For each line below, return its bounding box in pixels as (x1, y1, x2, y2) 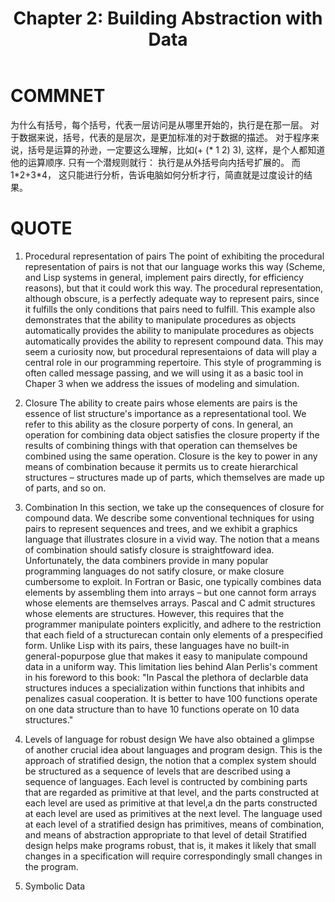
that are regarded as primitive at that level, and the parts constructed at (24, 786, 320, 798)
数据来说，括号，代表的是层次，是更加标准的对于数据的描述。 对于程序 (18, 131, 311, 143)
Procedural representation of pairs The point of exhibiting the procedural (24, 250, 325, 262)
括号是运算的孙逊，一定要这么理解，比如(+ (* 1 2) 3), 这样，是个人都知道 (27, 143, 326, 156)
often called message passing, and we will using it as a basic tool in (24, 367, 304, 379)
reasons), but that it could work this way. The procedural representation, (24, 282, 324, 294)
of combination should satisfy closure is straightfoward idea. (24, 543, 275, 556)
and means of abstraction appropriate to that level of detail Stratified (24, 828, 308, 841)
